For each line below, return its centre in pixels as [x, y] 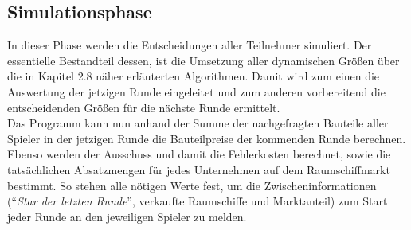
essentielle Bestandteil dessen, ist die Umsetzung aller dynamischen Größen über [204, 60]
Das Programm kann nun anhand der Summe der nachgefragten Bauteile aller [198, 123]
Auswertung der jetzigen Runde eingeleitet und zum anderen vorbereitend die [196, 91]
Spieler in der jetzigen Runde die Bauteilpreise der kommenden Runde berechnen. [207, 138]
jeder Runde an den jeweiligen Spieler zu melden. [127, 216]
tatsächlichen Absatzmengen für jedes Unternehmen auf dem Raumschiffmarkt [199, 169]
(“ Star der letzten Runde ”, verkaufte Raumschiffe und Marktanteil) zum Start [198, 201]
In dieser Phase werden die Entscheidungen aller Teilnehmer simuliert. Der [190, 45]
